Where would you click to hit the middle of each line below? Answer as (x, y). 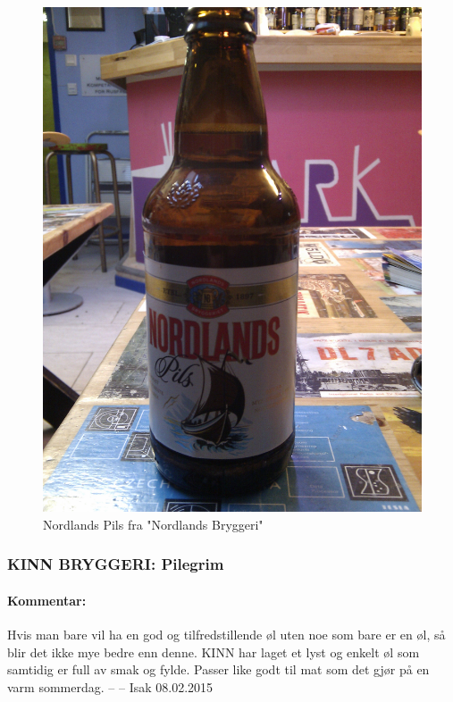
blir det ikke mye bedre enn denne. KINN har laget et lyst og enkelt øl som (214, 652)
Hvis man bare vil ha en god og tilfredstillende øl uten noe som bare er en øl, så (226, 635)
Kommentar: (47, 600)
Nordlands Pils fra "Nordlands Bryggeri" (153, 524)
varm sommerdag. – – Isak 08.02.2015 (110, 686)
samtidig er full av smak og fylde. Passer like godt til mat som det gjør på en (218, 669)
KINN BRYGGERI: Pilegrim (116, 564)
